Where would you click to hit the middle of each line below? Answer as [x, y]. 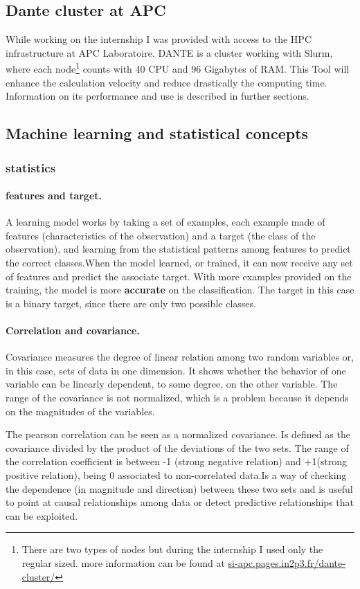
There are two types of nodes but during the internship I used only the [172, 549]
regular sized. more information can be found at [123, 562]
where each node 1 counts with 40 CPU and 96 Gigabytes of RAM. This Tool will [178, 68]
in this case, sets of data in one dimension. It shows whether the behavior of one [176, 370]
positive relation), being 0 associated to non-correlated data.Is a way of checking [176, 474]
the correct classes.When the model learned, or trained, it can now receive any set [179, 263]
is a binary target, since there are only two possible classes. [131, 303]
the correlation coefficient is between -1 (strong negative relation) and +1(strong [177, 461]
